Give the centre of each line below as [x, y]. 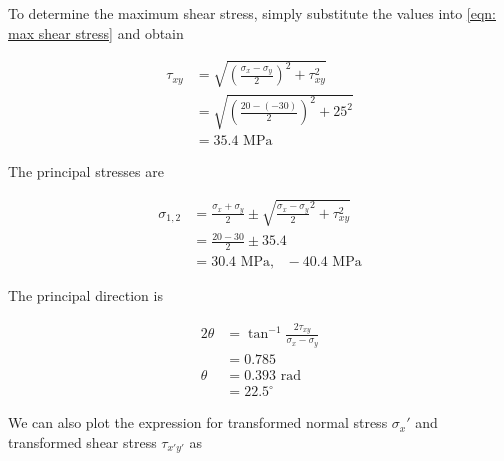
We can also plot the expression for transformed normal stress [198, 422]
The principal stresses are [86, 171]
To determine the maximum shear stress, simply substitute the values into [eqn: [252, 13]
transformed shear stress [82, 441]
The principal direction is [85, 294]
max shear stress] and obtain [96, 32]
